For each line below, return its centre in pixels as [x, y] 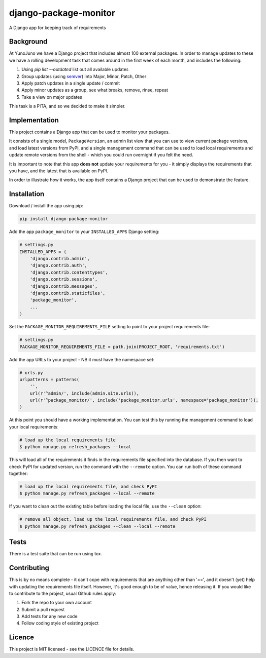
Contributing [29, 568]
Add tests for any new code [50, 617]
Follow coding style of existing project [60, 623]
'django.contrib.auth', [58, 266]
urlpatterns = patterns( [50, 379]
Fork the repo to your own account [57, 603]
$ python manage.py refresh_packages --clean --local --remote [98, 526]
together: [18, 473]
